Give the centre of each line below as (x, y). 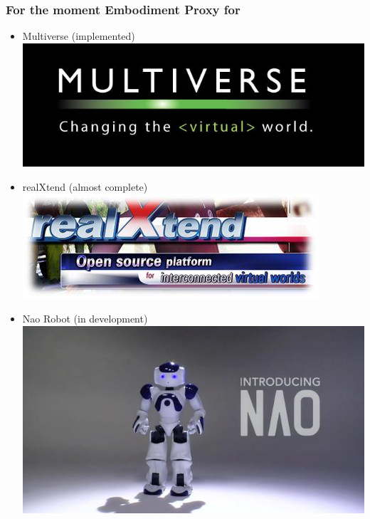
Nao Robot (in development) (85, 318)
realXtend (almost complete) (85, 186)
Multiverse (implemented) (79, 36)
